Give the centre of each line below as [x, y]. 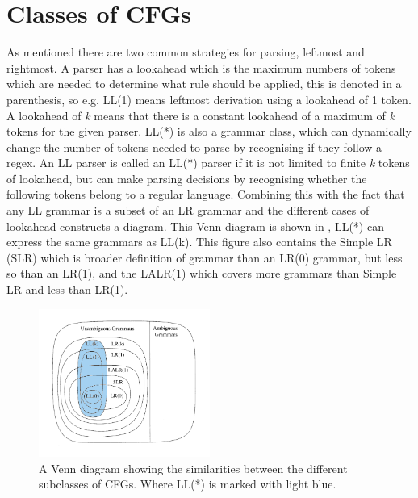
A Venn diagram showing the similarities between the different [193, 468]
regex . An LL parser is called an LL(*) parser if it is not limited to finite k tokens [208, 163]
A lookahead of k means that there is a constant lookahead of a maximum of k [201, 115]
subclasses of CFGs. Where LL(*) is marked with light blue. [188, 484]
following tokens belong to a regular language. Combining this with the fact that [206, 194]
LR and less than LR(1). [67, 289]
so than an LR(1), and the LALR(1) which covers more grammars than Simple [202, 273]
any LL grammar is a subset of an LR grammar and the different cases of [188, 210]
